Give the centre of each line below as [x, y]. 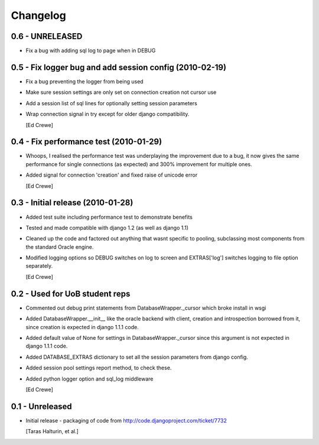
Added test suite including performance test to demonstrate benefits [109, 217]
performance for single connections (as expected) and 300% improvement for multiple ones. [139, 164]
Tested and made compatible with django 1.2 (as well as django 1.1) [107, 228]
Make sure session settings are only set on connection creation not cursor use [121, 92]
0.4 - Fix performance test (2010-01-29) [87, 142]
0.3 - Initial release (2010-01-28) [72, 203]
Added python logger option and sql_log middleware [89, 379]
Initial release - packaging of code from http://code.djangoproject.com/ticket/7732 [126, 420]
